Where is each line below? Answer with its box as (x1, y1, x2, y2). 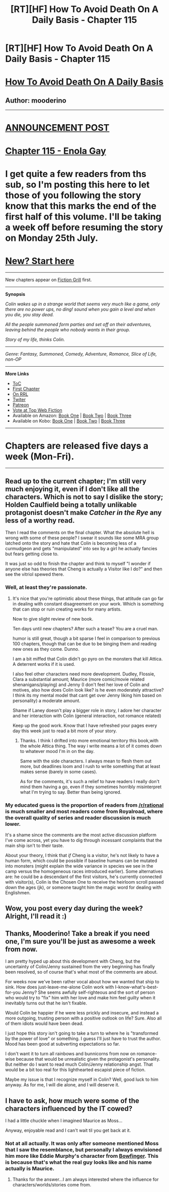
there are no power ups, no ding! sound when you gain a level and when (5, 306, 156, 312)
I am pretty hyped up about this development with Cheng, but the (5, 958, 141, 964)
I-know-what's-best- (115, 984, 158, 990)
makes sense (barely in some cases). (20, 769, 97, 775)
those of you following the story (5, 190, 141, 201)
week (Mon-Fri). (5, 451, 74, 462)
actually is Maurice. (5, 1165, 54, 1172)
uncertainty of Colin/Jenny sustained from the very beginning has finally (5, 964, 155, 970)
